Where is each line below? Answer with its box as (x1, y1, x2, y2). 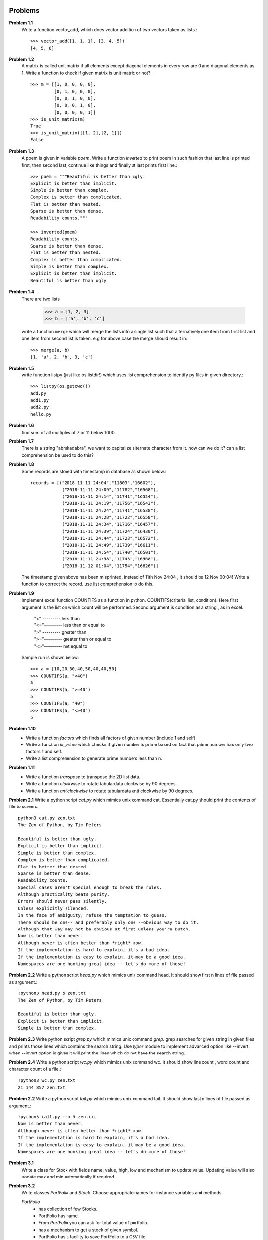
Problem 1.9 (9, 590, 34, 596)
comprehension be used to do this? (21, 452, 94, 458)
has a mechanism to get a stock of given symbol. (38, 1227, 139, 1233)
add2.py (30, 404, 49, 410)
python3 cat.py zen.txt (18, 815, 76, 821)
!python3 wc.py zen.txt (18, 1078, 76, 1083)
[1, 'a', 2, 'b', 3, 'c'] (30, 354, 94, 360)
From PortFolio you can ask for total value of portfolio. (38, 1220, 149, 1226)
